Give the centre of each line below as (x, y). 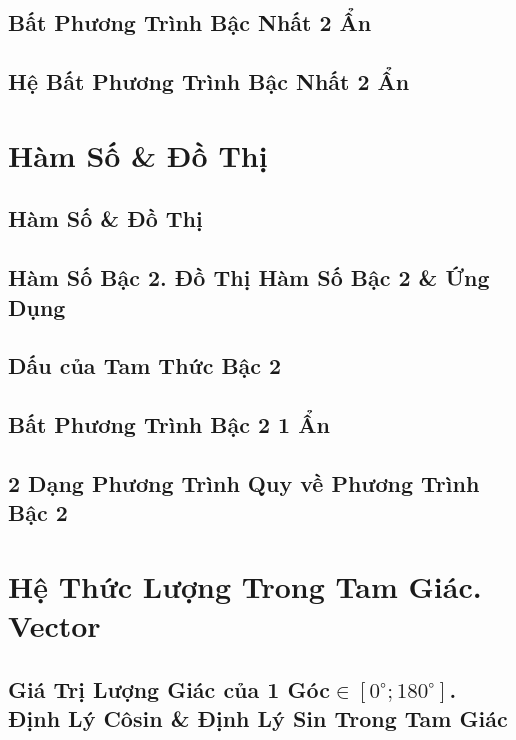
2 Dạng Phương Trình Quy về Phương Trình (244, 482)
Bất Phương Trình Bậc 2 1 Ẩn (169, 424)
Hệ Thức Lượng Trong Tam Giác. (245, 585)
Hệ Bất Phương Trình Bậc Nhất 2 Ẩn (209, 81)
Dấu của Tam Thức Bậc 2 (145, 365)
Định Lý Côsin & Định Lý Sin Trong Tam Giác (258, 717)
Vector (54, 625)
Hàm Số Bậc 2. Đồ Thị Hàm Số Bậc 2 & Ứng (249, 277)
